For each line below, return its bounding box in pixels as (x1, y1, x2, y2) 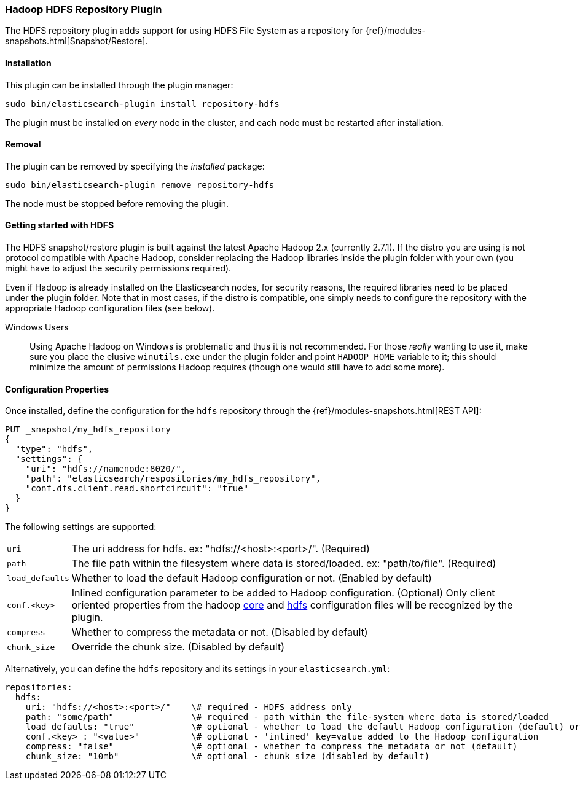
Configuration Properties (5, 383, 109, 394)
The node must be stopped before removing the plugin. (5, 198, 229, 209)
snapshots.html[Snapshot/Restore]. (5, 36, 148, 47)
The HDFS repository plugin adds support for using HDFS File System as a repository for (5, 25, 363, 36)
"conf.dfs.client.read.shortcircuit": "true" (25, 483, 249, 494)
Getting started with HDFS (5, 220, 114, 231)
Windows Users (5, 322, 69, 333)
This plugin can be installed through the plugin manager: (5, 79, 233, 90)
